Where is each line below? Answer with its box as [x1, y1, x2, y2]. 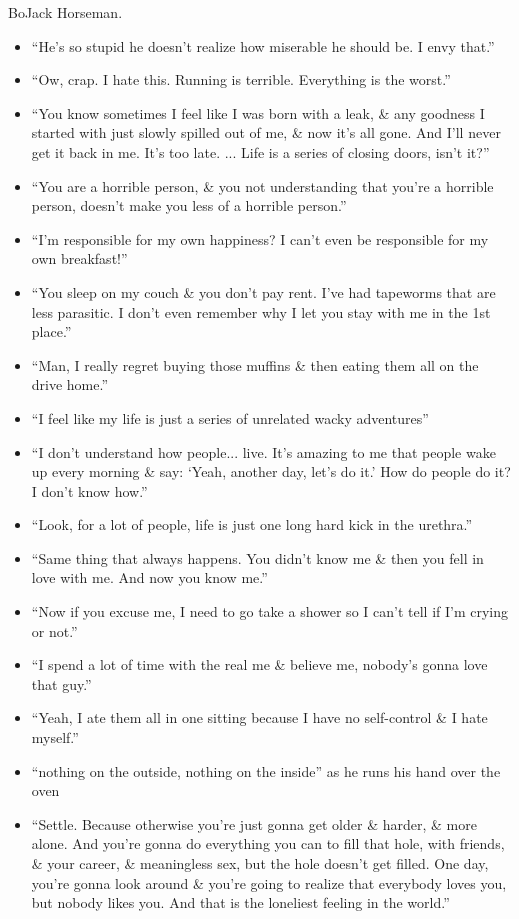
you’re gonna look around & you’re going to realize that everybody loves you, [31, 872, 507, 893]
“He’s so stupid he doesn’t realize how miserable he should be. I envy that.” [31, 35, 495, 56]
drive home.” [31, 374, 109, 395]
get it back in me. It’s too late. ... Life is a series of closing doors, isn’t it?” [31, 141, 490, 162]
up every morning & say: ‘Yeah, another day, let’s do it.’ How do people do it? [31, 461, 511, 482]
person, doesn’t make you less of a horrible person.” [31, 195, 347, 216]
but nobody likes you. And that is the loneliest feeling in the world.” [31, 892, 450, 913]
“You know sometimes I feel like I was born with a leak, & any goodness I [31, 102, 485, 123]
